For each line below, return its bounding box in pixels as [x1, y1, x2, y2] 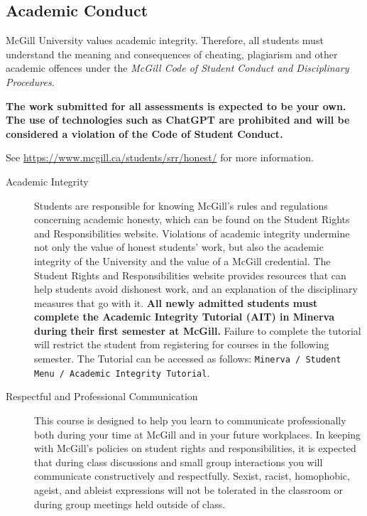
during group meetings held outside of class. [34, 496, 226, 511]
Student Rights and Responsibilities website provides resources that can [34, 267, 346, 282]
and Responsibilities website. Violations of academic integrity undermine [34, 225, 350, 240]
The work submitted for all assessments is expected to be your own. [6, 98, 346, 113]
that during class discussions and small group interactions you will [34, 454, 323, 469]
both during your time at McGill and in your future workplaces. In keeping [34, 426, 361, 441]
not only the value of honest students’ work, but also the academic [34, 240, 324, 254]
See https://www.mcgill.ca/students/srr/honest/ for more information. [6, 150, 314, 165]
